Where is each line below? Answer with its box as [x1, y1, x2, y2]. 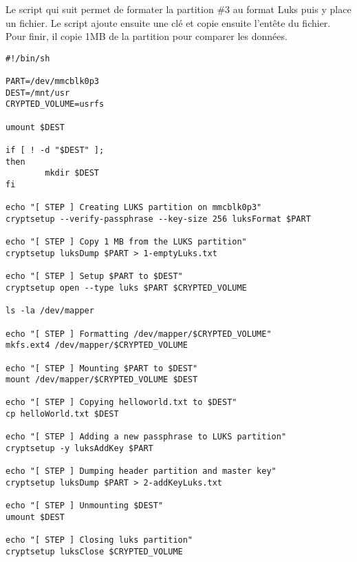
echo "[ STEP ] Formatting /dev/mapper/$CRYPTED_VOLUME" [6, 329, 272, 339]
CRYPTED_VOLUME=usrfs [6, 99, 105, 110]
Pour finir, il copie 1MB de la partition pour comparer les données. [6, 29, 288, 43]
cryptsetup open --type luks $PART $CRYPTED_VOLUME [6, 282, 247, 293]
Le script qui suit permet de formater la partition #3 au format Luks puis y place [6, 2, 351, 16]
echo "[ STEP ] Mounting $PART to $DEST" [6, 363, 198, 373]
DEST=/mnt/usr [6, 87, 70, 98]
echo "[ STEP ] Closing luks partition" [6, 535, 193, 545]
